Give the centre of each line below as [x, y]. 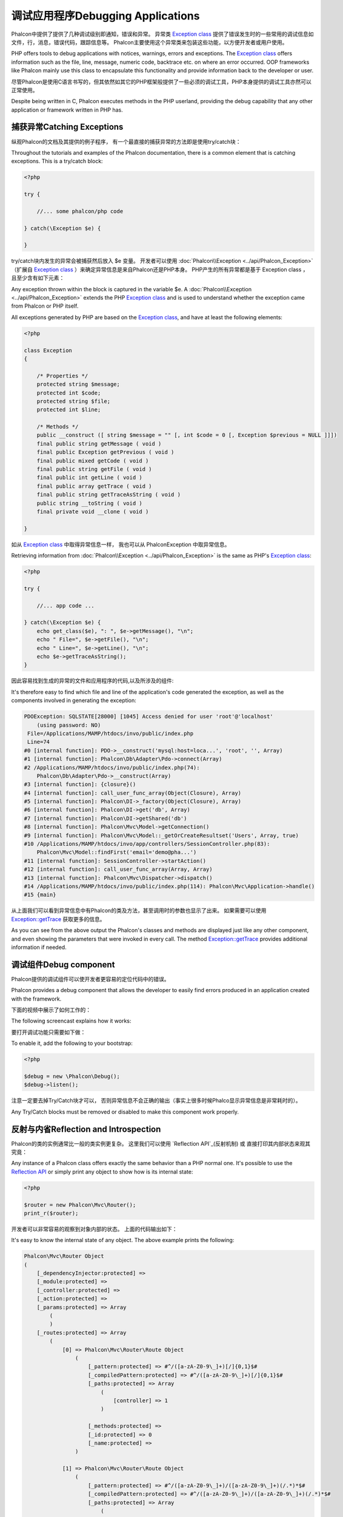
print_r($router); [51, 1213]
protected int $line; [69, 410]
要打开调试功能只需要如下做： [48, 1032]
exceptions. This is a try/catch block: [57, 161]
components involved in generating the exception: [74, 700]
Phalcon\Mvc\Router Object [64, 1256]
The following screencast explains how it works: [71, 1021]
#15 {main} [40, 895]
